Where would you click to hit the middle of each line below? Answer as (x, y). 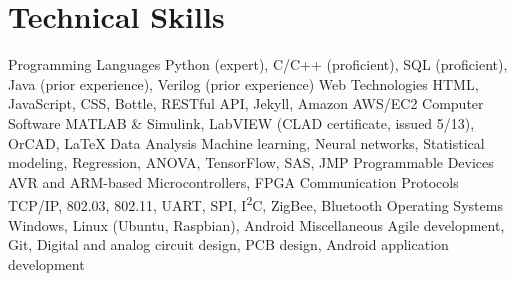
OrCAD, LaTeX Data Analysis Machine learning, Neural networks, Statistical (246, 142)
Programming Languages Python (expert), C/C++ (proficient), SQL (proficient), (258, 64)
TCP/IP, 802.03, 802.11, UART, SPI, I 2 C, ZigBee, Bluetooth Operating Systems (255, 203)
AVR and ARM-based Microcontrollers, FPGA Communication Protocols (233, 181)
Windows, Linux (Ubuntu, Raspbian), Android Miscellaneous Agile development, (256, 224)
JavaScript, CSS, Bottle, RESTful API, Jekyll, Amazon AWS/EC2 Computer (246, 103)
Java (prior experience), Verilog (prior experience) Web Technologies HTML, (243, 83)
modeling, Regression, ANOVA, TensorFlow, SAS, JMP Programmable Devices (251, 162)
